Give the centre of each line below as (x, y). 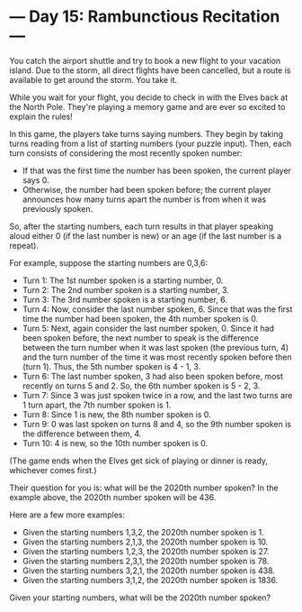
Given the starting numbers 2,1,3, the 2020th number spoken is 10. (145, 542)
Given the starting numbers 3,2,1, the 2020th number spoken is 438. (149, 571)
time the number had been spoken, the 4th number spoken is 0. (140, 318)
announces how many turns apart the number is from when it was (144, 199)
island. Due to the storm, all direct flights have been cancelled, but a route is (150, 70)
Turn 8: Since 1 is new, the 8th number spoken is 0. (116, 414)
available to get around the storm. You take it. (93, 79)
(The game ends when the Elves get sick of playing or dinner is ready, (138, 461)
